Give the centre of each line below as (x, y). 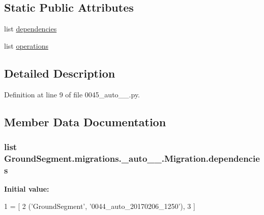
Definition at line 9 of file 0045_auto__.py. (72, 94)
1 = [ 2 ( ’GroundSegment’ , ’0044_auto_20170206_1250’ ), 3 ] (100, 206)
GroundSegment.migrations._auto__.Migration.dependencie (132, 158)
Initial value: (27, 189)
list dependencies (31, 29)
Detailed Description (60, 73)
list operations (26, 45)
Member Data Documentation (85, 121)
